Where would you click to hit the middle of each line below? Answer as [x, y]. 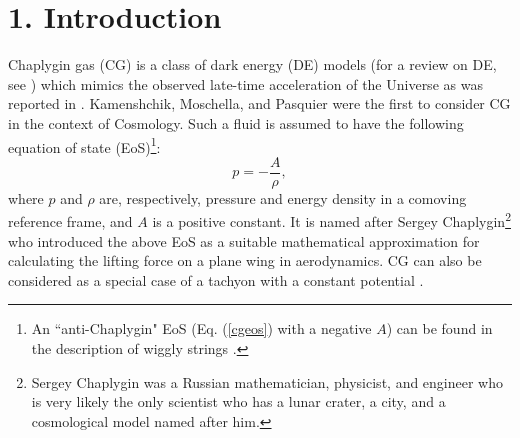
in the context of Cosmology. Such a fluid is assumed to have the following [236, 122]
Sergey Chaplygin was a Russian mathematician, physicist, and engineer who [267, 381]
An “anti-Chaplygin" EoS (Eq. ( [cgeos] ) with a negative [201, 328]
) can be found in [439, 328]
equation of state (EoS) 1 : [84, 145]
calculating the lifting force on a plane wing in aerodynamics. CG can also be [245, 260]
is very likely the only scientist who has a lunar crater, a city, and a [238, 401]
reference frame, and [70, 221]
